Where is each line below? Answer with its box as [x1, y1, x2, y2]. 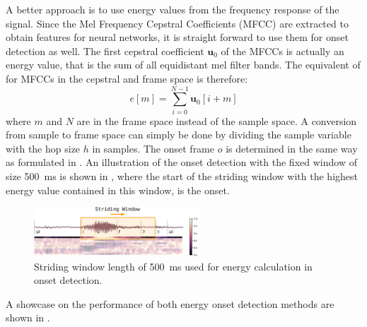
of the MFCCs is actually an [221, 43, 344, 58]
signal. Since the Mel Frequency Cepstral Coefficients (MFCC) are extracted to [6, 16, 349, 30]
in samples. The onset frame [92, 141, 214, 155]
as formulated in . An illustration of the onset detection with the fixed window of [6, 155, 357, 170]
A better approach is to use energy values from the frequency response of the [6, 2, 339, 16]
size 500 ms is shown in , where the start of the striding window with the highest [6, 169, 359, 184]
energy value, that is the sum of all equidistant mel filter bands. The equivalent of [6, 57, 361, 72]
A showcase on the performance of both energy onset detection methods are [6, 296, 334, 311]
